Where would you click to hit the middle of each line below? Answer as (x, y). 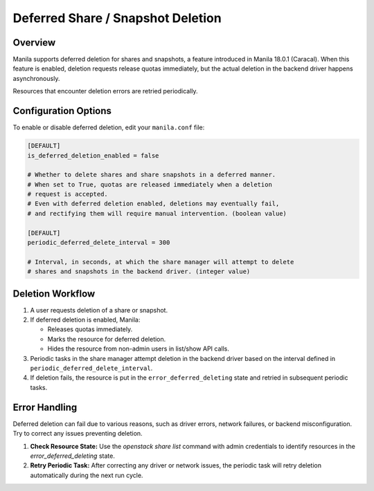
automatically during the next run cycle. (87, 475)
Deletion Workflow (54, 294)
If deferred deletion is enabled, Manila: (85, 320)
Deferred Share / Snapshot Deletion (117, 18)
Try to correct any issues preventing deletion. (78, 434)
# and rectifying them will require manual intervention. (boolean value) (157, 213)
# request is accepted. (68, 194)
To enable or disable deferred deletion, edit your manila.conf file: (109, 127)
